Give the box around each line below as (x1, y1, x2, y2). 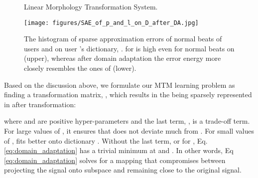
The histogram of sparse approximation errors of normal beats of (24, 33, 222, 44)
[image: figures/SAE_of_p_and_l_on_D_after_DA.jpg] (24, 19, 199, 26)
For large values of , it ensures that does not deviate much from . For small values (4, 126, 254, 136)
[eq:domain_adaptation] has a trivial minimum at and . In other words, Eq (4, 145, 234, 156)
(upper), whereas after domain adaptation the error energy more (24, 53, 221, 63)
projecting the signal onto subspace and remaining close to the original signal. (4, 165, 242, 175)
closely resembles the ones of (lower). (24, 63, 136, 73)
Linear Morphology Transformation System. (24, 1, 158, 11)
